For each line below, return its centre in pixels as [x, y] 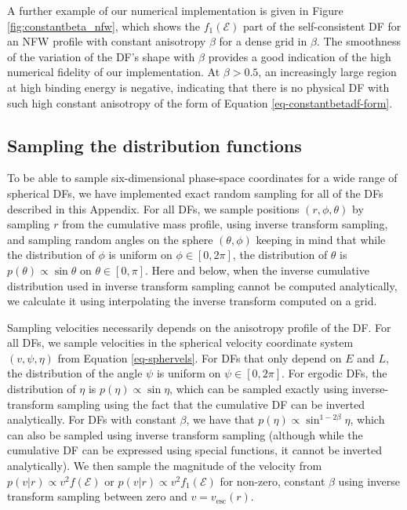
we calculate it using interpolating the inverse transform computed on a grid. [192, 301]
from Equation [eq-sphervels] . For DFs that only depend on [200, 357]
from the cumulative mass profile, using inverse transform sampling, [225, 224]
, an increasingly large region [327, 72]
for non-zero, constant [273, 481]
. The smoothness [359, 41]
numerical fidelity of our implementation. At [114, 72]
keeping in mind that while [321, 239]
